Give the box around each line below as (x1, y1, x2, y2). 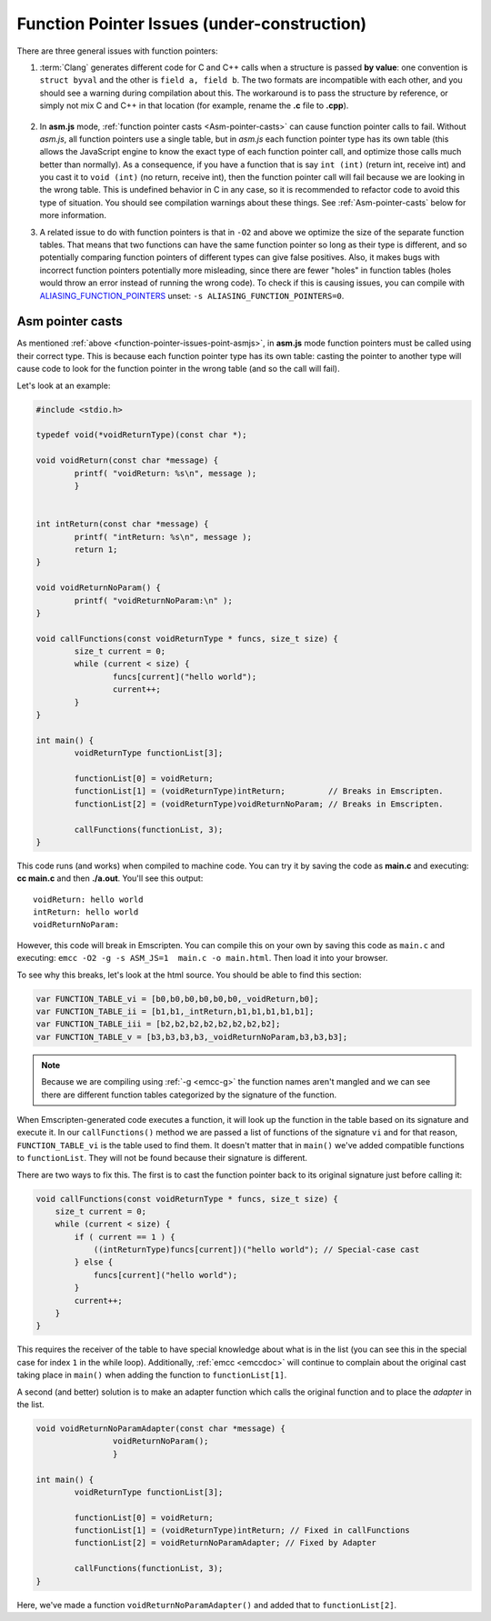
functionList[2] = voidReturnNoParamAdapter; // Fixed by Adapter (74, 1537, 377, 1548)
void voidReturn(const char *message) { (35, 455, 218, 465)
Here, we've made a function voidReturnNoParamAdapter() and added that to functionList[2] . (16, 1599, 397, 1610)
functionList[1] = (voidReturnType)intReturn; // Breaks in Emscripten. (74, 786, 445, 796)
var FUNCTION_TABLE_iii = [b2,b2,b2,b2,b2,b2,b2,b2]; (35, 1019, 281, 1029)
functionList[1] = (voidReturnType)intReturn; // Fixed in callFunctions (74, 1526, 411, 1536)
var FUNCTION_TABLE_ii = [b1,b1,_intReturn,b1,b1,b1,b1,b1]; (35, 1006, 315, 1017)
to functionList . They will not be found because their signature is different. (16, 1153, 308, 1164)
